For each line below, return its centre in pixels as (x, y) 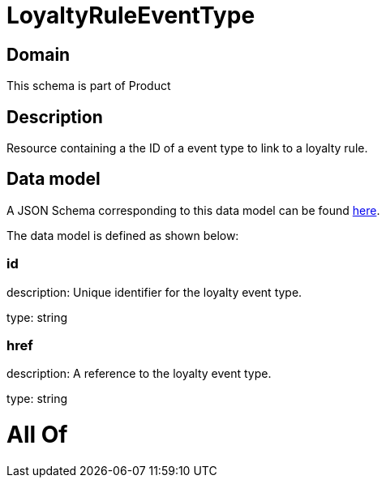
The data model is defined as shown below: (123, 235)
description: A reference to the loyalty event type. (139, 374)
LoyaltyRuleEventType (131, 15)
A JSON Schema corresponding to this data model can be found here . (193, 210)
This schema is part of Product (89, 86)
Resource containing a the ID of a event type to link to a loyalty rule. (187, 148)
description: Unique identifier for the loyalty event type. (154, 292)
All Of (37, 435)
